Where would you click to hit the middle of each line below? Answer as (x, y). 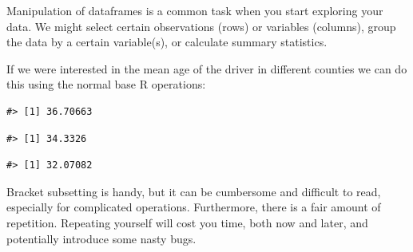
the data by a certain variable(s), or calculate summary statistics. (167, 42)
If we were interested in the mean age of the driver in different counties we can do (207, 68)
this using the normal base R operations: (106, 84)
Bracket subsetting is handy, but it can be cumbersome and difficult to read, (194, 191)
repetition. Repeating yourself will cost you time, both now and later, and (187, 222)
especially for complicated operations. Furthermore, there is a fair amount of (194, 207)
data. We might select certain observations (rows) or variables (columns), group (201, 26)
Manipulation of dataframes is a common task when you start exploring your (195, 10)
